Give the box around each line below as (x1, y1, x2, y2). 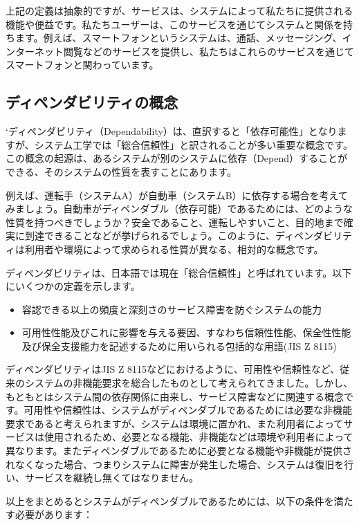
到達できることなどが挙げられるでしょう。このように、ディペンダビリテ (24, 228, 353, 243)
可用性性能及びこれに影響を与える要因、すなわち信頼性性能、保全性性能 (21, 325, 351, 340)
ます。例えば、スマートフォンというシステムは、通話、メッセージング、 (15, 30, 342, 45)
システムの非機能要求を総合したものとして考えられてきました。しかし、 (24, 376, 353, 390)
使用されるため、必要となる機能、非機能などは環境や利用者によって (44, 430, 353, 444)
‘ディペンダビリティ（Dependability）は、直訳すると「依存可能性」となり (6, 124, 338, 138)
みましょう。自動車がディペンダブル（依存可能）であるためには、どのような (6, 201, 353, 216)
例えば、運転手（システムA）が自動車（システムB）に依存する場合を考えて (6, 187, 348, 202)
